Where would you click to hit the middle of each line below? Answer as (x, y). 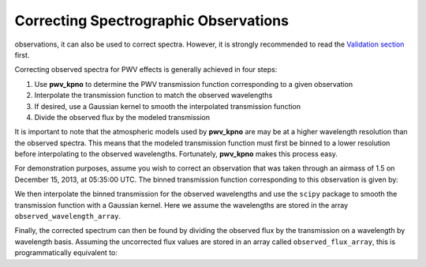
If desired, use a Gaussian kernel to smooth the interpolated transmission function (168, 106)
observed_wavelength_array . (68, 216)
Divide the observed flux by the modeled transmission (122, 117)
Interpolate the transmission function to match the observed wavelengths (153, 96)
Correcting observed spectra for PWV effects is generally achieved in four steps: (146, 70)
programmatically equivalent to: (66, 253)
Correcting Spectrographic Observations (152, 21)
